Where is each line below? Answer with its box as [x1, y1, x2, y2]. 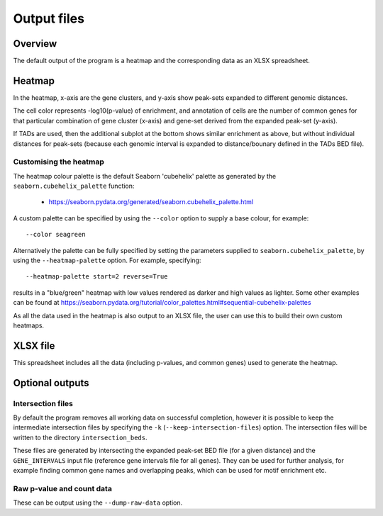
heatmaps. [13, 321, 45, 330]
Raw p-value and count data [13, 483, 113, 493]
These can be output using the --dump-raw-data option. [13, 498, 183, 507]
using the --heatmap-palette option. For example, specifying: [13, 256, 201, 265]
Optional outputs [13, 376, 89, 389]
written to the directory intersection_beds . [13, 433, 148, 442]
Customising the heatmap [13, 157, 104, 167]
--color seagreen [26, 230, 86, 239]
